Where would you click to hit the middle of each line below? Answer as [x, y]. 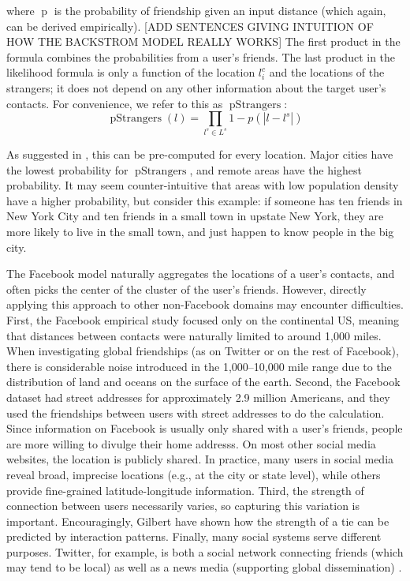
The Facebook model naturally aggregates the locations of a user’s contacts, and [201, 274]
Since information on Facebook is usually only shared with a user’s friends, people [205, 428]
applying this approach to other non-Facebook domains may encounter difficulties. [205, 304]
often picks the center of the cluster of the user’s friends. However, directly [186, 289]
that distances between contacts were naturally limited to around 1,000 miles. [194, 335]
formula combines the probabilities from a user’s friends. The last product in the [201, 56]
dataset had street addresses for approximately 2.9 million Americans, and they [198, 397]
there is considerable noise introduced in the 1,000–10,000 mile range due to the [199, 366]
